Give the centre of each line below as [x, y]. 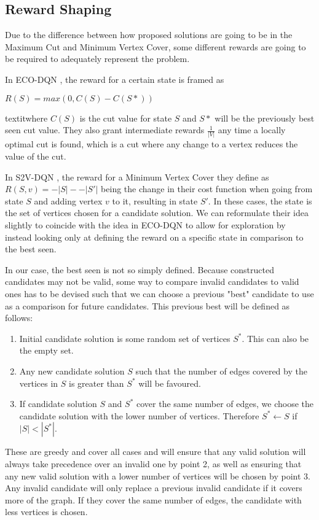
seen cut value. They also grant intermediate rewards [105, 130]
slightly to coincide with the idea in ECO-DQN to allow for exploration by [145, 225]
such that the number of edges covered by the [221, 371]
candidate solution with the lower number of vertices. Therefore [139, 415]
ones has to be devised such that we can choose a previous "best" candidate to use [159, 294]
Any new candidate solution [72, 371]
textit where [26, 118]
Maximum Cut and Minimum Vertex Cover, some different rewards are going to [156, 46]
